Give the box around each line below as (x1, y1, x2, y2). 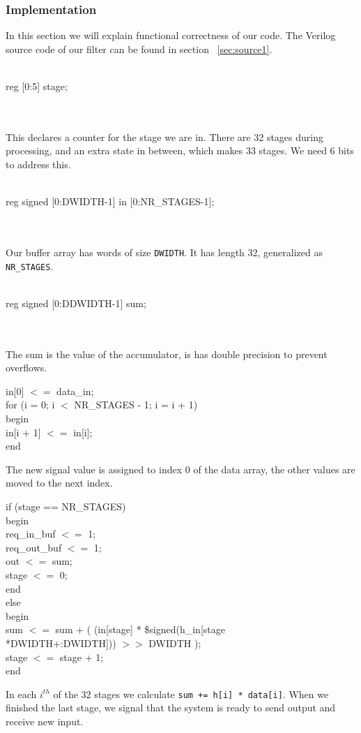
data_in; (56, 383, 94, 398)
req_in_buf (6, 526, 56, 541)
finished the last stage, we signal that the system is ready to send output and (6, 700, 336, 715)
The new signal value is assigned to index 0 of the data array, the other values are (6, 461, 355, 476)
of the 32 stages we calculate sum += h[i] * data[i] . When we (53, 686, 329, 701)
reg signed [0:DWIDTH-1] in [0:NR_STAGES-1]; (6, 194, 215, 209)
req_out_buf (6, 540, 62, 554)
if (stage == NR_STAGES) (6, 498, 126, 513)
